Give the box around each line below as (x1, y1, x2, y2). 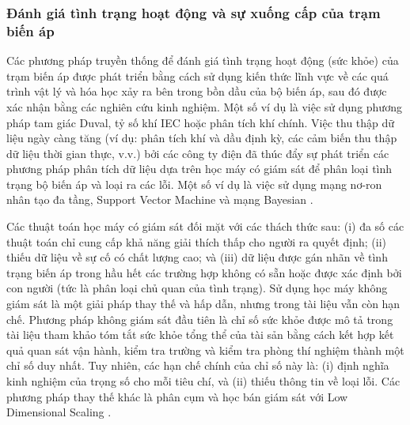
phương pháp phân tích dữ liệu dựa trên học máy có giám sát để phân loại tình (6, 160, 393, 177)
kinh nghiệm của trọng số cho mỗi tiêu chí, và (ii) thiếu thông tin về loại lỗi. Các (6, 373, 401, 389)
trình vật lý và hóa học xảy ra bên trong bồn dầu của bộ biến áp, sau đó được (6, 83, 387, 100)
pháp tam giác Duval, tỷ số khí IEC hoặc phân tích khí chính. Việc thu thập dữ (6, 114, 395, 130)
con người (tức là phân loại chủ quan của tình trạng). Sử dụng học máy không (6, 280, 388, 296)
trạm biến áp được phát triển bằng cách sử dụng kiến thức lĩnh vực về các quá (6, 67, 389, 84)
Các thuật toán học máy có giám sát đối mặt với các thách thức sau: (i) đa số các (6, 218, 404, 235)
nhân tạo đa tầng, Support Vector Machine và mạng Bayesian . (6, 191, 313, 208)
